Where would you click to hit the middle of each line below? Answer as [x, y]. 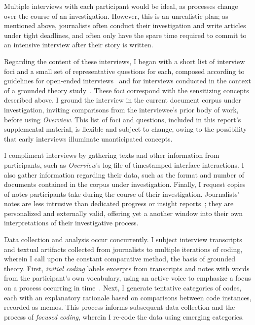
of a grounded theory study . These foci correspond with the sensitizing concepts [127, 90]
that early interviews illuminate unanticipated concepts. [88, 138]
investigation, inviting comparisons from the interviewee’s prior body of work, [121, 109]
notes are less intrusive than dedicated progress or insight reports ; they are [119, 203]
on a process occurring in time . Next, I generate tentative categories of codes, [123, 288]
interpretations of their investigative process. [71, 223]
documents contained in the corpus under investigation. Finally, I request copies [125, 184]
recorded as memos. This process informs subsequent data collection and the [120, 307]
